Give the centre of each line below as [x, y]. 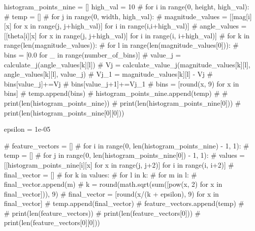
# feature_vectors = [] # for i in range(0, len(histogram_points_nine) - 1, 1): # [127, 145]
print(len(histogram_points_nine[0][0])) [64, 112]
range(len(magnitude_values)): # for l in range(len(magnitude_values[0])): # [121, 45]
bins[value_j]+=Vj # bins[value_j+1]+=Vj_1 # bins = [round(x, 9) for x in [122, 83]
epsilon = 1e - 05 [27, 129]
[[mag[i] [241, 16]
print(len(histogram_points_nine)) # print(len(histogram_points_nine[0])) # [123, 102]
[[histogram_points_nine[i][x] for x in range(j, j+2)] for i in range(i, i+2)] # [119, 164]
